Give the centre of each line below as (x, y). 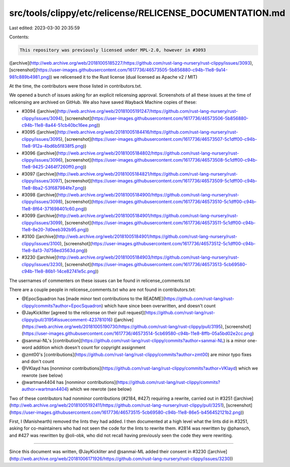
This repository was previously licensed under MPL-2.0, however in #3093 (113, 50)
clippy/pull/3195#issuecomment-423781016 (66, 320)
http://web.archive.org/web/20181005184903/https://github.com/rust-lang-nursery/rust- (148, 257)
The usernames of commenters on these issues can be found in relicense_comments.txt (100, 280)
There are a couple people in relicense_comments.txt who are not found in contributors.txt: (102, 290)
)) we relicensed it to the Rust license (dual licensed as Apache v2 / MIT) (123, 77)
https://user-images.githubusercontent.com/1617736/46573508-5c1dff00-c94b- (175, 160)
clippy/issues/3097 (41, 181)
